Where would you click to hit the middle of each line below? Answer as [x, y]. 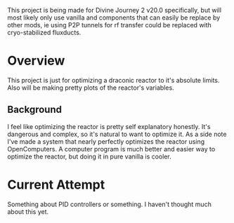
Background [34, 110]
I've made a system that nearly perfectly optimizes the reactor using [106, 141]
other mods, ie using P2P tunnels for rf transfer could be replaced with [110, 25]
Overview [36, 61]
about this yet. [28, 211]
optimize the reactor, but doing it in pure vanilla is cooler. [89, 156]
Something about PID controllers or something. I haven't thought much [110, 204]
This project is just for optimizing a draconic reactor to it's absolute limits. [113, 80]
